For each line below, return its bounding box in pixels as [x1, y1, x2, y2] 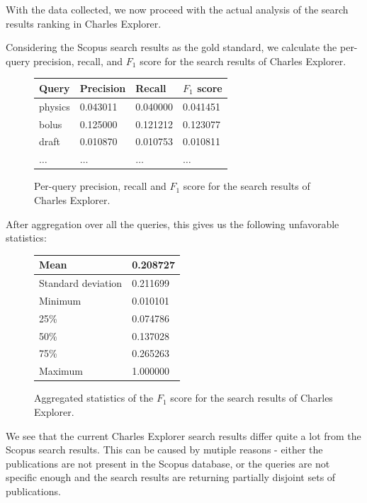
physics [39, 98, 70, 113]
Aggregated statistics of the [34, 390, 154, 405]
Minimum [39, 293, 81, 307]
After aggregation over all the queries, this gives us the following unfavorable [6, 216, 339, 231]
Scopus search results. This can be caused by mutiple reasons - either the [6, 442, 323, 457]
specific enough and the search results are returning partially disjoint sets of [6, 470, 336, 485]
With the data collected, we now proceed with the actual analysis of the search [6, 2, 349, 16]
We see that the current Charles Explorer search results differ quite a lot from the [6, 428, 361, 443]
